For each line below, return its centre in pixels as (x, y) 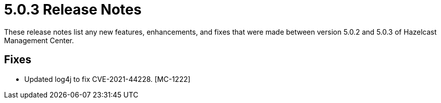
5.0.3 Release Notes (73, 10)
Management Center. (39, 40)
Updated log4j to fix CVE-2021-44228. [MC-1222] (107, 79)
